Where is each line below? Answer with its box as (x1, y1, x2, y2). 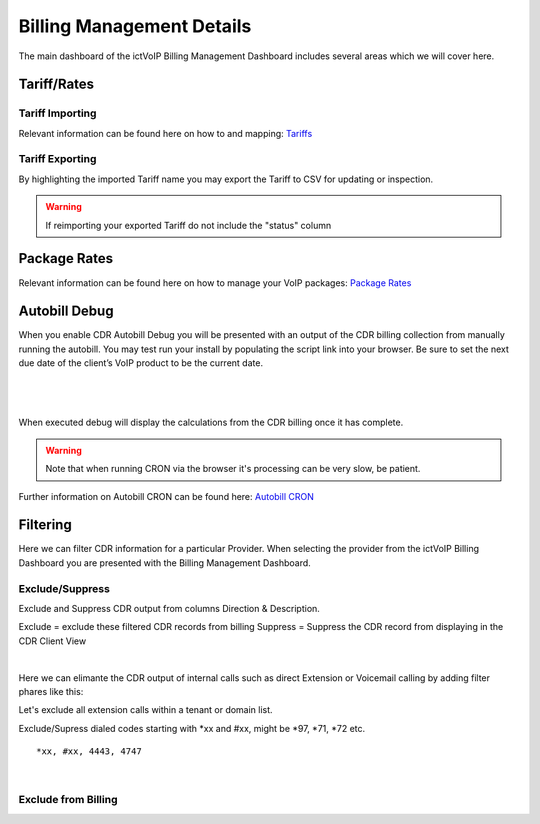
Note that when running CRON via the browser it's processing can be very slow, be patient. (45, 463, 421, 475)
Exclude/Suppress (18, 581, 110, 595)
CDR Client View (18, 635, 87, 647)
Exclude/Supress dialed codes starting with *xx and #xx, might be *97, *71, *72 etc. (18, 722, 366, 734)
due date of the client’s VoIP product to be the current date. (18, 357, 264, 369)
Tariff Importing (18, 106, 97, 120)
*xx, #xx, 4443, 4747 (36, 746, 142, 757)
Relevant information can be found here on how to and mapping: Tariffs (18, 127, 313, 139)
